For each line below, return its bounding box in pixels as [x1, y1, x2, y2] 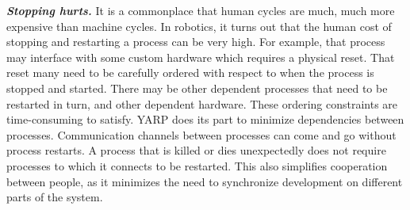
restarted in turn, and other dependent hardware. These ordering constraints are [6, 95, 398, 112]
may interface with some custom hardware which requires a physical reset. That [6, 48, 395, 65]
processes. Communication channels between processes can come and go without [6, 126, 397, 143]
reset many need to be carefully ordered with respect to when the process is [6, 64, 374, 81]
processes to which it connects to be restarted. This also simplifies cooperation [6, 157, 388, 174]
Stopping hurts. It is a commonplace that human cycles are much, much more [6, 2, 395, 18]
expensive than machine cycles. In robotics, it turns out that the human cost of [6, 17, 392, 34]
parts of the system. [6, 189, 103, 205]
